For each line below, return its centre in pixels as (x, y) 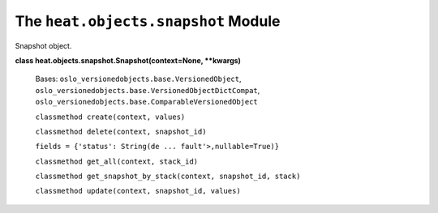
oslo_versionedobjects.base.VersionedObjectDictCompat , (148, 90)
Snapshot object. (43, 45)
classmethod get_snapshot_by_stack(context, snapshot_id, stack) (168, 177)
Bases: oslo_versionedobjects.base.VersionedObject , (138, 79)
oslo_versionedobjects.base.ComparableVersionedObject (147, 102)
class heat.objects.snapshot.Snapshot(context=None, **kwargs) (128, 60)
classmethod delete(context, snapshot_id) (121, 131)
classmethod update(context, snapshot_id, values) (138, 191)
